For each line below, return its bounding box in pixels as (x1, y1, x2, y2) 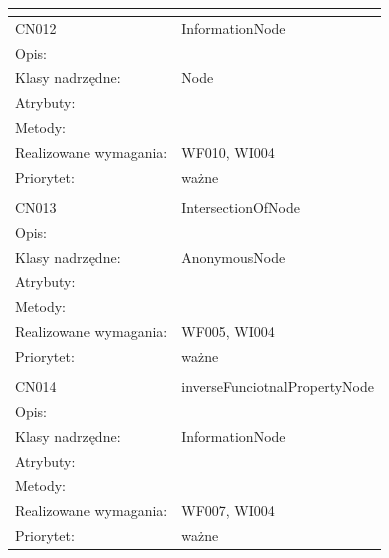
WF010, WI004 (181, 141, 275, 162)
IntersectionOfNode (181, 196, 300, 217)
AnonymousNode (181, 246, 286, 267)
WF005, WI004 (181, 321, 275, 342)
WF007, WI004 (181, 500, 275, 521)
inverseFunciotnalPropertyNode (181, 376, 374, 397)
